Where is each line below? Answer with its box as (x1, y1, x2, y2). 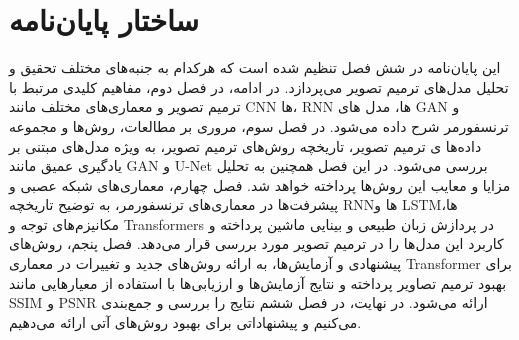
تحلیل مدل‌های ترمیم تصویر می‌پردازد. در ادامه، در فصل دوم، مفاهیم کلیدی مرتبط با (9, 76, 509, 97)
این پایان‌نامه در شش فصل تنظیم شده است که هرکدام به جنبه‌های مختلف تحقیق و (9, 57, 501, 78)
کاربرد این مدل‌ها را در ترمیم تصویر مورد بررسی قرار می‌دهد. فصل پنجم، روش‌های (9, 233, 504, 254)
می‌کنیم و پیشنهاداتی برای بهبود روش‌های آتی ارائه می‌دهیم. (9, 311, 362, 332)
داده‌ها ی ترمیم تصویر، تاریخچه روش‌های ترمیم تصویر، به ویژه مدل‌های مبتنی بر (9, 135, 482, 156)
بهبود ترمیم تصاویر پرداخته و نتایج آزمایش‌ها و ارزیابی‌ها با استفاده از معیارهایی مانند (9, 272, 507, 293)
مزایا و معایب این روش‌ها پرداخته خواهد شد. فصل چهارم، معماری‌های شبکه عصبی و (9, 174, 511, 195)
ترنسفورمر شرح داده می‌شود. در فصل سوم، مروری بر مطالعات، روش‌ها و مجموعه (9, 115, 509, 136)
